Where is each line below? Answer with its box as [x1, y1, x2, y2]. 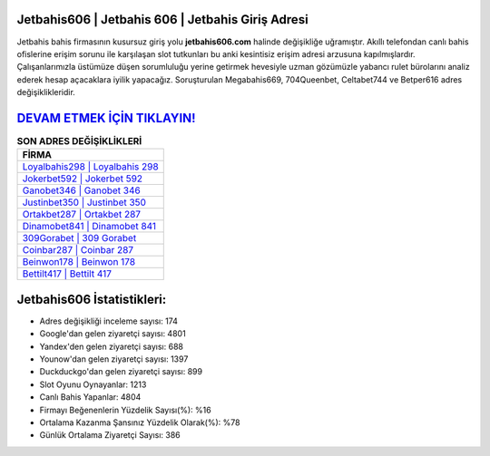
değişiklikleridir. [16, 87, 76, 98]
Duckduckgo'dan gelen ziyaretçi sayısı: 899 [39, 366, 203, 377]
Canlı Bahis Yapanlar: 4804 [39, 392, 142, 403]
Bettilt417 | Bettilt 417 [22, 267, 113, 280]
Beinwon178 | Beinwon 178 [22, 256, 136, 268]
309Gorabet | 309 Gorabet [22, 232, 137, 245]
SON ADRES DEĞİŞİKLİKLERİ [16, 135, 142, 148]
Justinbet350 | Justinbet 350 [22, 196, 147, 209]
